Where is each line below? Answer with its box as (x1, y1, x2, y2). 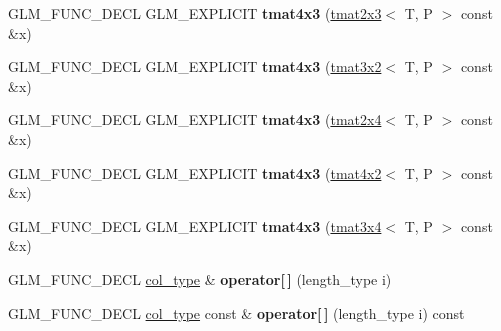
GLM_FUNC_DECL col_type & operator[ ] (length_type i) (8, 268, 392, 289)
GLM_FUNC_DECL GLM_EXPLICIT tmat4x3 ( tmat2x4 (8, 109, 382, 130)
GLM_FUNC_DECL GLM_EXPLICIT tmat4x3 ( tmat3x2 (8, 56, 382, 77)
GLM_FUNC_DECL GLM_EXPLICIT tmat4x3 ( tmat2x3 (8, 3, 382, 23)
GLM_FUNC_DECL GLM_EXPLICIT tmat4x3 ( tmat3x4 (8, 215, 382, 236)
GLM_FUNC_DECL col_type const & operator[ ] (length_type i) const (8, 302, 465, 323)
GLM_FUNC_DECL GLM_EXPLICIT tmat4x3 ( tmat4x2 (8, 162, 382, 183)
